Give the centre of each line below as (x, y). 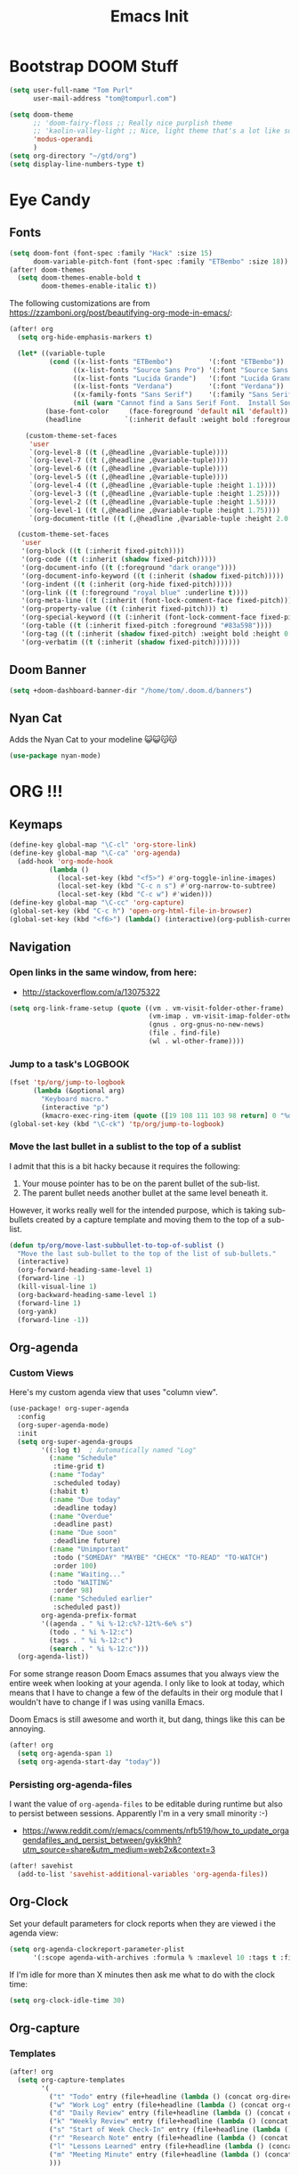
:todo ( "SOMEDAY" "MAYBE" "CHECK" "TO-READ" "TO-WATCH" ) (161, 1557)
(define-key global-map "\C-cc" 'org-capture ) (97, 903)
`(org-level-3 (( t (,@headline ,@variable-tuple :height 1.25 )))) (154, 493)
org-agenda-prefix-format (89, 1616)
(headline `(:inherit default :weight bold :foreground (170, 419)
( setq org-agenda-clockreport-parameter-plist (97, 1949)
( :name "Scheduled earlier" (101, 1599)
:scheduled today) (87, 1483)
